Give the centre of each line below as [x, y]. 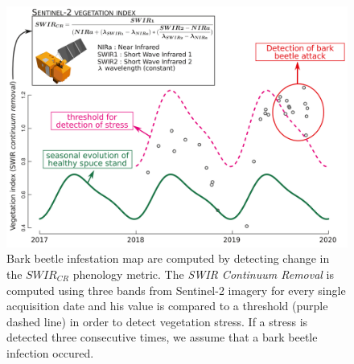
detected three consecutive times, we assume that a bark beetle [162, 337]
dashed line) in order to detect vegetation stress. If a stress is [157, 321]
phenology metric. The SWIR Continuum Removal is [204, 274]
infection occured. [50, 352]
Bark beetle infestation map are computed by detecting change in [168, 258]
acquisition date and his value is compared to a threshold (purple [167, 306]
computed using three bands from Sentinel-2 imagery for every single [176, 290]
